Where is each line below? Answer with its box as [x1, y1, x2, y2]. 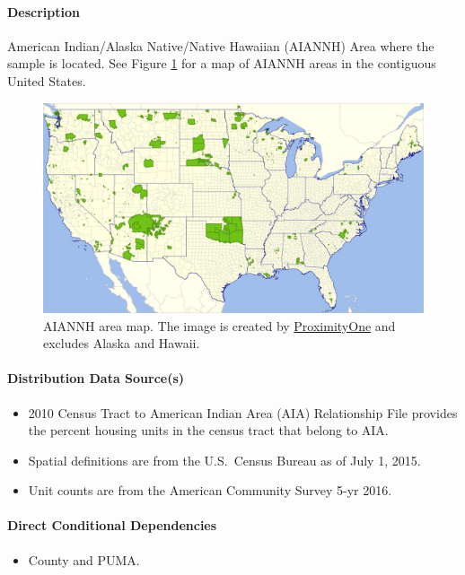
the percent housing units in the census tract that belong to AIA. [28, 421, 389, 440]
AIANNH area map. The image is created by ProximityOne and [43, 316, 396, 335]
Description [7, 2, 81, 21]
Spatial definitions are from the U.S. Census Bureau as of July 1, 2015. [28, 450, 421, 469]
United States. [7, 71, 86, 90]
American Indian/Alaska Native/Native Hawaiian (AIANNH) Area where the [7, 36, 434, 55]
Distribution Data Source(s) [7, 369, 185, 388]
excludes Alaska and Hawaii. [43, 334, 200, 353]
